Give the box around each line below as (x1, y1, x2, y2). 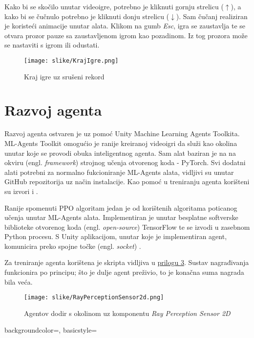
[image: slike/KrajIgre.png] (24, 57, 119, 64)
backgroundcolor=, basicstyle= (4, 324, 97, 335)
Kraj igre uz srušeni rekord (24, 71, 105, 81)
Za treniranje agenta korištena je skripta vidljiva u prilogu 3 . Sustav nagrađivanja (4, 257, 249, 267)
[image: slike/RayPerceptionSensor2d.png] (24, 294, 164, 301)
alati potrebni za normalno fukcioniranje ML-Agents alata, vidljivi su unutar (4, 167, 234, 177)
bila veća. (4, 276, 33, 287)
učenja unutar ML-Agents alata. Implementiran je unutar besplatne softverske (4, 212, 238, 222)
